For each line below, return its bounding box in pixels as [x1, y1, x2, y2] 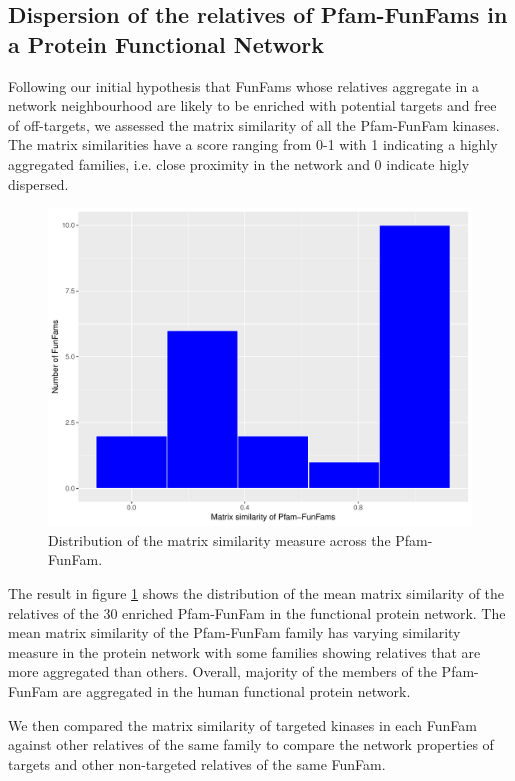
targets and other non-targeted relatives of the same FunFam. [8, 753, 386, 774]
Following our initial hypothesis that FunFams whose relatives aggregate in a [8, 75, 479, 96]
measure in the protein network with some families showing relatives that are [8, 641, 481, 662]
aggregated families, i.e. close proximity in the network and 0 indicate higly [8, 153, 470, 174]
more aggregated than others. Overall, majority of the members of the [8, 661, 437, 682]
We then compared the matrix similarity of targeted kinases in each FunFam [8, 714, 477, 735]
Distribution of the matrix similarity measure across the [48, 529, 391, 550]
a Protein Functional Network [8, 28, 324, 59]
